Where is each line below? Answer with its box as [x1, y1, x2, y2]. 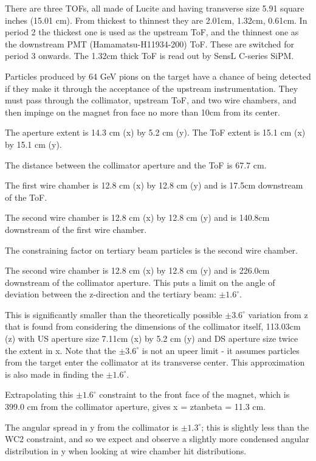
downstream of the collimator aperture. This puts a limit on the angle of [5, 276, 275, 288]
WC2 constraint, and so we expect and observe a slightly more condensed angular [5, 432, 309, 445]
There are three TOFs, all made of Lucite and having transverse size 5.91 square [5, 2, 304, 14]
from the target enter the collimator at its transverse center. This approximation [5, 356, 305, 369]
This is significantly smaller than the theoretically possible [5, 308, 222, 321]
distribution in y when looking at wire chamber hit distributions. [5, 444, 247, 457]
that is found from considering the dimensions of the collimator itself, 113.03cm [5, 320, 301, 333]
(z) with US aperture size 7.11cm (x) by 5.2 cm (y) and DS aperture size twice [5, 332, 298, 345]
